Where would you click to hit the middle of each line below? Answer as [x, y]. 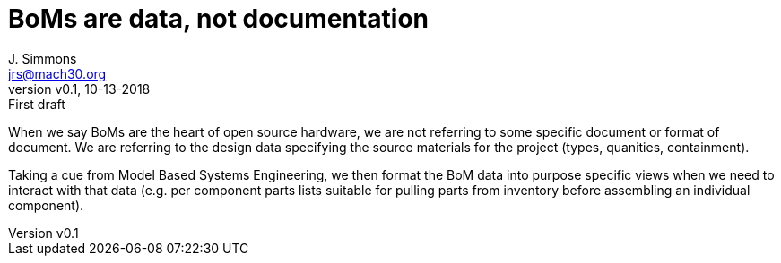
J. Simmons [43, 58]
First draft [37, 104]
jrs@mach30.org [57, 73]
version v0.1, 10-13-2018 [79, 89]
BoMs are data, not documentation [219, 19]
